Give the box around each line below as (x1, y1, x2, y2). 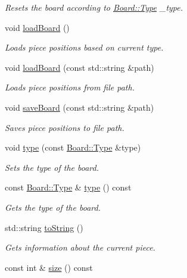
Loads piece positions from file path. (5, 81, 135, 93)
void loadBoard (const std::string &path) (5, 61, 154, 73)
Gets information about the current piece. (5, 241, 155, 254)
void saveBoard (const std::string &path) (5, 101, 154, 113)
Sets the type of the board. (5, 161, 99, 173)
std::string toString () (5, 221, 83, 233)
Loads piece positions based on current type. (5, 41, 164, 54)
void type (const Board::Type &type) (5, 141, 141, 154)
